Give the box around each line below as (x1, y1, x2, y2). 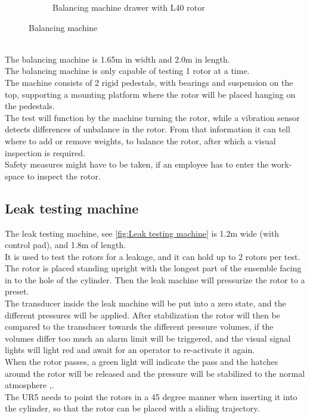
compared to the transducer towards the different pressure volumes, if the (5, 320, 274, 333)
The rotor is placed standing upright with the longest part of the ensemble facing (5, 262, 302, 274)
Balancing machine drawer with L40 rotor (52, 1, 205, 13)
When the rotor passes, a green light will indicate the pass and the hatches (5, 355, 278, 368)
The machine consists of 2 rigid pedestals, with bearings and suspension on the (5, 76, 293, 88)
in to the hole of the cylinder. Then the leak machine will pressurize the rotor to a (5, 273, 305, 286)
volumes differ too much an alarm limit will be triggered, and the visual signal (5, 332, 291, 344)
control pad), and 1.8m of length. (5, 239, 126, 251)
